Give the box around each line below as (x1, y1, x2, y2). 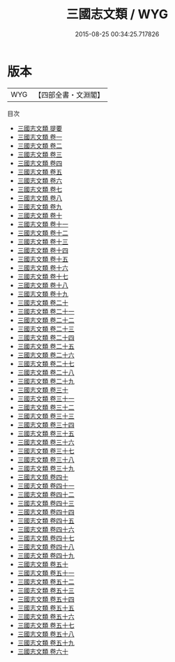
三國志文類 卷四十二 (17, 490, 75, 499)
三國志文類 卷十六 (17, 263, 68, 272)
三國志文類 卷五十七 (17, 621, 75, 629)
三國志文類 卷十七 (17, 272, 68, 280)
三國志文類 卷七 (17, 185, 63, 193)
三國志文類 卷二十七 (17, 359, 75, 368)
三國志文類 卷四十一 (17, 481, 75, 490)
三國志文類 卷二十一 (17, 307, 75, 315)
